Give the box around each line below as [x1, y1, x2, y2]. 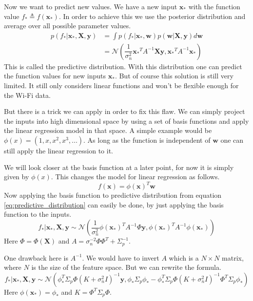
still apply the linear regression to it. [4, 146, 113, 155]
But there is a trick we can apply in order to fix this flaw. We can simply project [4, 106, 245, 116]
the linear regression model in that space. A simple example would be [4, 125, 212, 135]
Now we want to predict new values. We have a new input [4, 1, 177, 11]
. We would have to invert [82, 252, 159, 263]
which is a [169, 252, 199, 263]
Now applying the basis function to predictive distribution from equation [4, 190, 222, 200]
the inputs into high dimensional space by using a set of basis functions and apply [4, 115, 249, 126]
